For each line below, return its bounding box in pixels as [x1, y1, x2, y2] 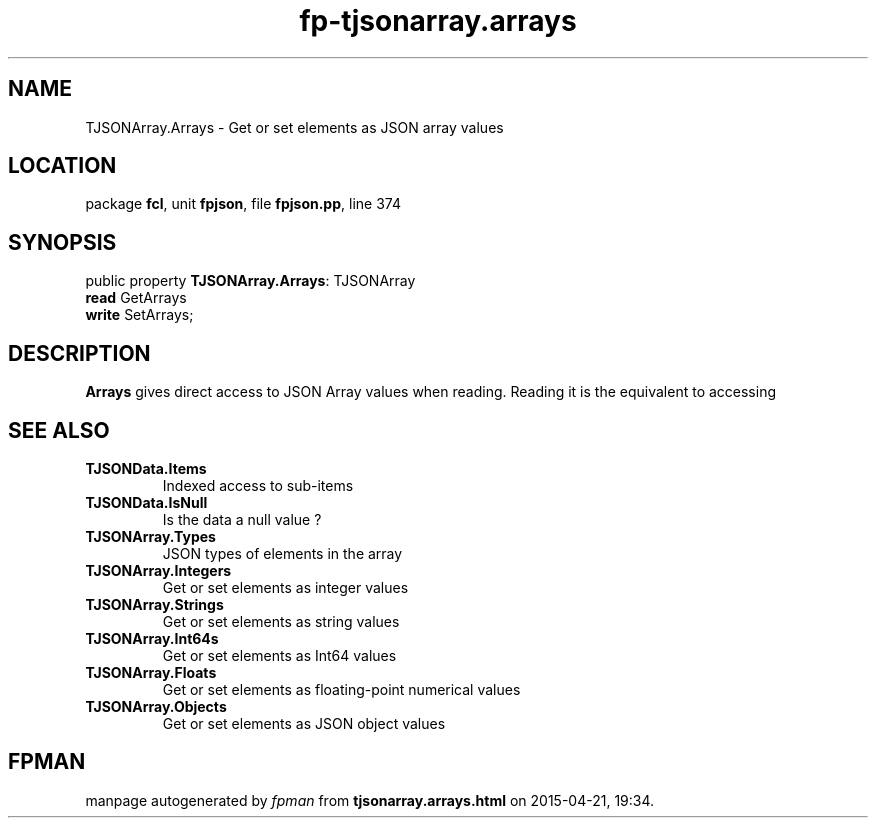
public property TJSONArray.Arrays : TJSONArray [85, 272, 416, 290]
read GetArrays [85, 289, 187, 307]
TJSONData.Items [85, 459, 207, 477]
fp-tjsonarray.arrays [299, 4, 577, 38]
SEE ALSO [8, 417, 110, 443]
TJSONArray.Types [85, 527, 216, 545]
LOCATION [8, 153, 117, 179]
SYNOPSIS [8, 229, 117, 255]
